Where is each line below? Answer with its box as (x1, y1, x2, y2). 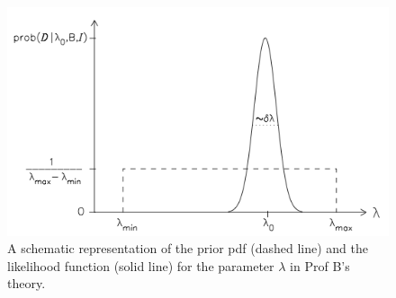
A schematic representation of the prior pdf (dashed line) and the (7, 239, 368, 258)
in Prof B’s (290, 256, 350, 275)
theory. (7, 274, 46, 293)
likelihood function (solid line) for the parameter (7, 256, 274, 275)
